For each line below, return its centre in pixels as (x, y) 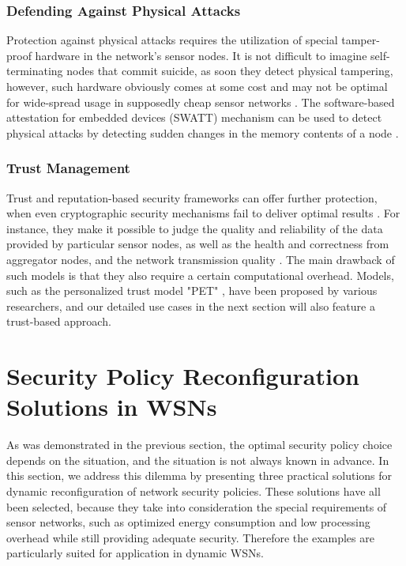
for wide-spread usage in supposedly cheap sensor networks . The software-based (201, 102)
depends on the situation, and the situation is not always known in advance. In (198, 460)
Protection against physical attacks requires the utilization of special (172, 40)
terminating (35, 71)
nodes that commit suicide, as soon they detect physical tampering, (230, 71)
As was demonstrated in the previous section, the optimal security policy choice (199, 445)
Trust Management (68, 168)
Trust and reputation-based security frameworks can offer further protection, (192, 197)
